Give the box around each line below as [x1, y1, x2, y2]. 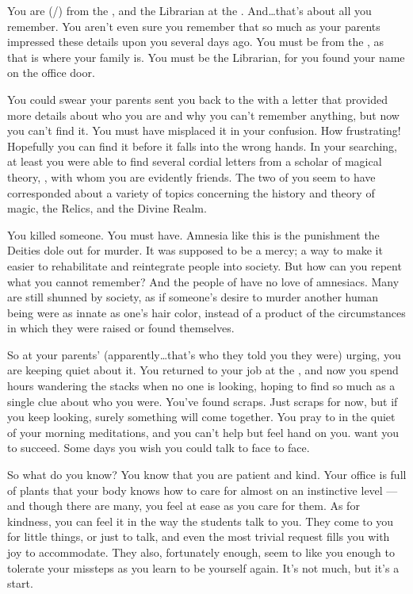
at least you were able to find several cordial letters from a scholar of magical [7, 153, 382, 170]
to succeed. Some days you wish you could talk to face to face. [7, 439, 310, 456]
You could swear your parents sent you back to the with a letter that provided [7, 90, 388, 107]
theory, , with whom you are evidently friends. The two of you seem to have [7, 168, 376, 185]
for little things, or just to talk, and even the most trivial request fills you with [7, 528, 390, 545]
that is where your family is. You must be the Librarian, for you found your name [7, 48, 405, 65]
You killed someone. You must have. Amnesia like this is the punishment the [7, 226, 380, 243]
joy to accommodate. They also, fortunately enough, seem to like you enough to [7, 544, 396, 560]
